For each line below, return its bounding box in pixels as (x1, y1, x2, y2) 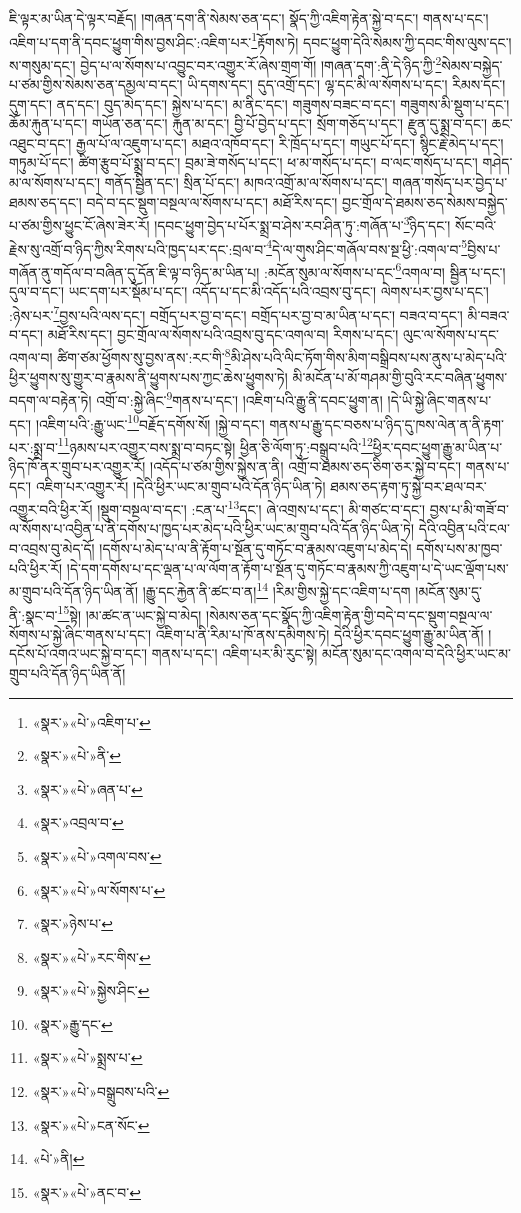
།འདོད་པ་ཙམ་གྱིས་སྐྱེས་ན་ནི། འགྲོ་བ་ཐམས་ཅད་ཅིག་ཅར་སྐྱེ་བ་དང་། (150, 456, 462, 477)
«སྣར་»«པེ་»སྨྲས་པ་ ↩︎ (32, 1047, 143, 1068)
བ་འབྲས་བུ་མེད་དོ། (9, 538, 95, 559)
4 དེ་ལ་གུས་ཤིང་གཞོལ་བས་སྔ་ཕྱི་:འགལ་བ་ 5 (266, 235, 468, 259)
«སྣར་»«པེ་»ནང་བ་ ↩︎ (32, 1181, 141, 1202)
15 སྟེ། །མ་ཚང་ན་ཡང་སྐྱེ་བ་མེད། (57, 601, 202, 625)
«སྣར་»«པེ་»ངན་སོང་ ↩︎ (32, 1114, 150, 1135)
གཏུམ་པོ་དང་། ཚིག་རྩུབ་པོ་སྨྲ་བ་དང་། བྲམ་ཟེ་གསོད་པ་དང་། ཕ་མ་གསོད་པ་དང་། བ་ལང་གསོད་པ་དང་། (9, 152, 478, 173)
